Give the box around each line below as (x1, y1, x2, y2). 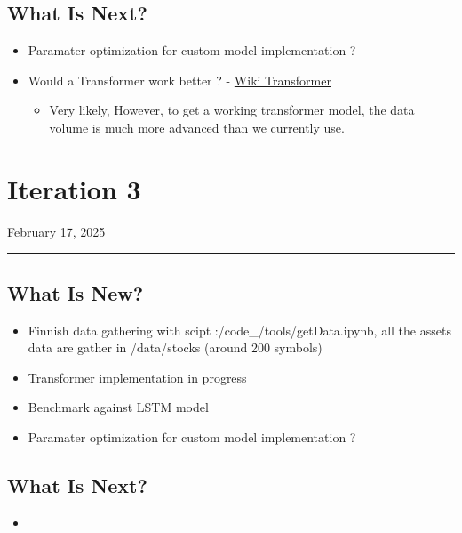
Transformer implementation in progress (28, 367, 247, 386)
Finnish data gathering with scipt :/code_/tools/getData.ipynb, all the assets (28, 320, 451, 339)
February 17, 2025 (7, 222, 106, 240)
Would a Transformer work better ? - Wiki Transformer (28, 70, 331, 89)
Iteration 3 (7, 170, 141, 206)
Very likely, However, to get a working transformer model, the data (49, 101, 415, 119)
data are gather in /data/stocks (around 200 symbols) (28, 338, 323, 357)
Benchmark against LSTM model (28, 398, 209, 416)
